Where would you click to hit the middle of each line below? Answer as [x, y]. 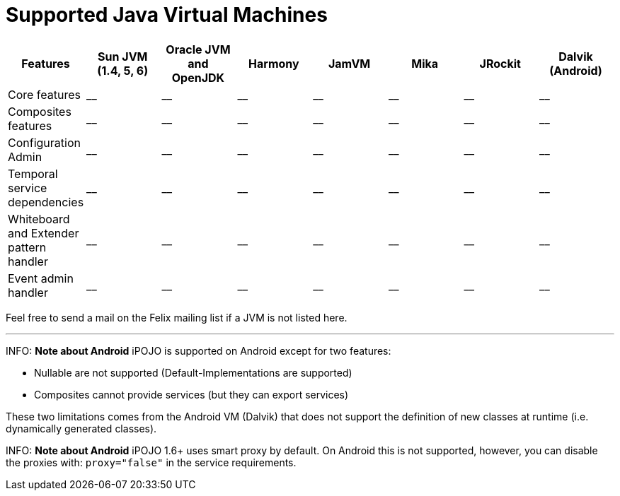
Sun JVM [123, 56]
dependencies [46, 202]
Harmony [274, 63]
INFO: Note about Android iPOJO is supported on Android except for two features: [199, 350]
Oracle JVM [198, 49]
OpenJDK [198, 77]
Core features [45, 94]
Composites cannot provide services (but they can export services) [191, 394]
